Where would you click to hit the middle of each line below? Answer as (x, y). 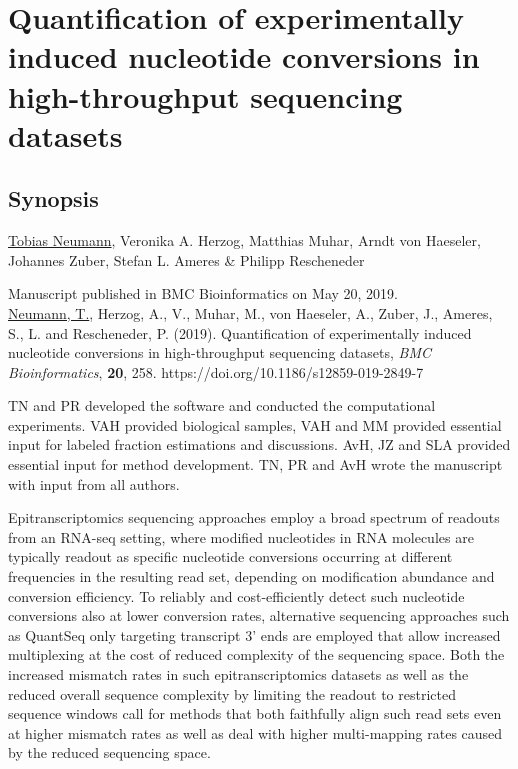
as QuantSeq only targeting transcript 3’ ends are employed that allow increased (254, 634)
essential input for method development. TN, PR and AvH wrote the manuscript (255, 464)
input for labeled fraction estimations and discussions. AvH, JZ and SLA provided (259, 444)
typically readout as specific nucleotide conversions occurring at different (230, 556)
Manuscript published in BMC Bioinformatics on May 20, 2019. (203, 293)
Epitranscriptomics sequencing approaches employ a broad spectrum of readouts (254, 517)
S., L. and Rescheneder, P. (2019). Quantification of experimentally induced (240, 332)
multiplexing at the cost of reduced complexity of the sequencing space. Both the (256, 654)
